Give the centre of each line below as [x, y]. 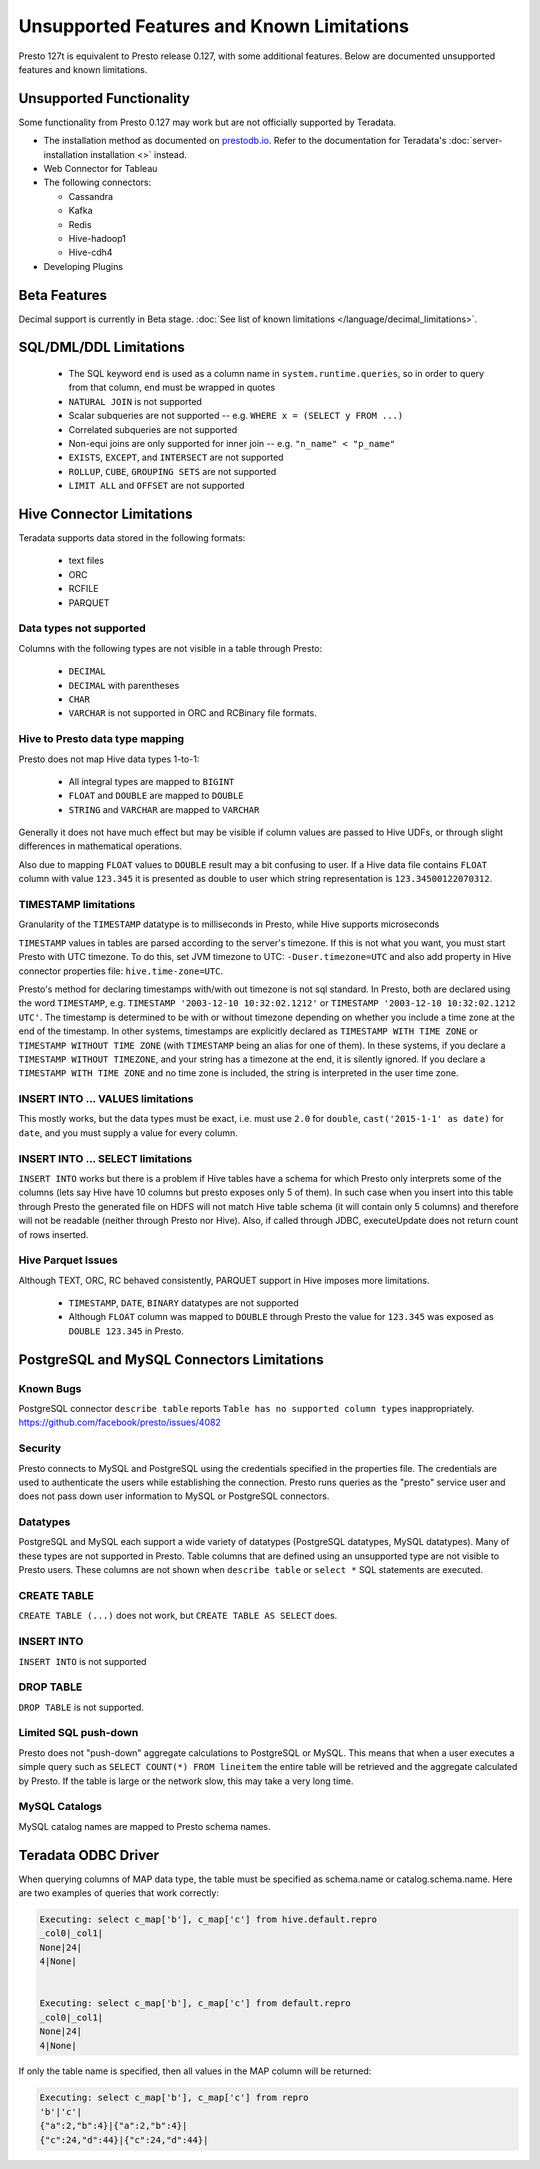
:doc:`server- [475, 141]
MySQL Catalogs [60, 1807]
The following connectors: [97, 182]
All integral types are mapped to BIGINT [151, 781]
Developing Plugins [83, 266]
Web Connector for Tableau [100, 169]
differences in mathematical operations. [100, 846]
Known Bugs [50, 1388]
